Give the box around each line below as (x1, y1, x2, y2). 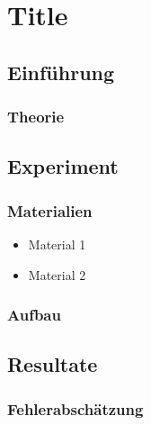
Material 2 (28, 265, 86, 284)
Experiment (7, 152, 119, 180)
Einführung (7, 58, 115, 86)
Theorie (7, 105, 65, 128)
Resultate (7, 350, 98, 378)
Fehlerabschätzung (7, 397, 144, 420)
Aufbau (7, 303, 61, 326)
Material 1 (28, 235, 86, 253)
